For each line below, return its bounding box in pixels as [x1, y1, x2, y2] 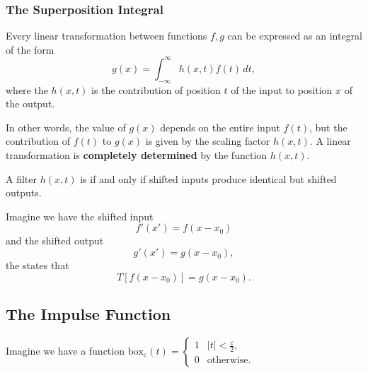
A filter [6, 171, 37, 186]
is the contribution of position [91, 82, 221, 97]
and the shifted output [6, 233, 104, 248]
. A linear [309, 134, 351, 148]
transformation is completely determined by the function [6, 148, 268, 162]
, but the [309, 119, 347, 134]
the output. [6, 96, 55, 111]
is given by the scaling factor [145, 134, 270, 148]
